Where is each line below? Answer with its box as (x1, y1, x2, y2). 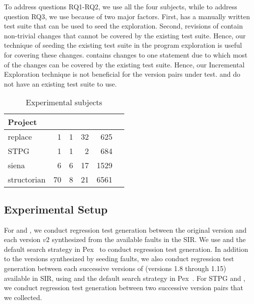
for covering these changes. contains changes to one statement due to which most (4, 49, 248, 60)
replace (8, 131, 32, 143)
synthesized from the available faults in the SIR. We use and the (52, 234, 246, 244)
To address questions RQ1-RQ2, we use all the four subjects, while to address (4, 1, 237, 11)
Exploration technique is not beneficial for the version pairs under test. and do (4, 69, 241, 79)
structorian (8, 174, 46, 185)
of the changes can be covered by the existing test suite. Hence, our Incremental (4, 59, 245, 69)
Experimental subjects (26, 96, 103, 108)
